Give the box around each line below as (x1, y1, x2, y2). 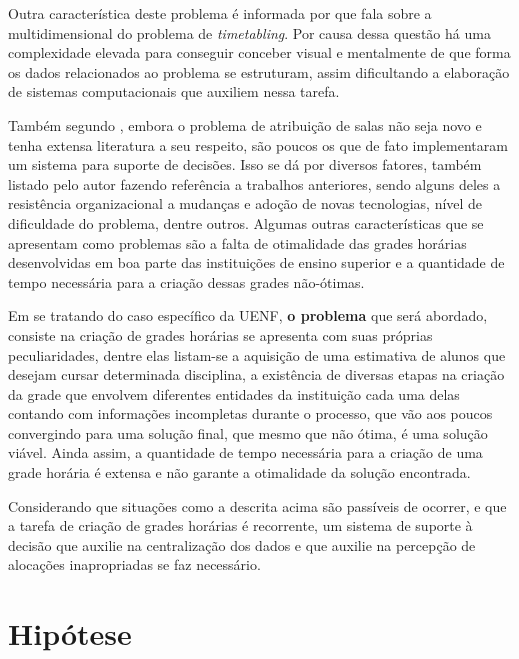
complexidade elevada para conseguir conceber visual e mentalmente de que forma (8, 42, 511, 63)
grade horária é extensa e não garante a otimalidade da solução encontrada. (8, 462, 471, 483)
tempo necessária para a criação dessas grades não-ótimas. (8, 271, 365, 292)
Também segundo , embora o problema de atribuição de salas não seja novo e (8, 114, 482, 135)
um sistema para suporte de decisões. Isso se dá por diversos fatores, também (8, 154, 482, 175)
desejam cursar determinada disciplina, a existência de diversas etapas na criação (8, 364, 505, 385)
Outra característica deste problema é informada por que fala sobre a (8, 3, 432, 23)
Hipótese (8, 613, 132, 654)
